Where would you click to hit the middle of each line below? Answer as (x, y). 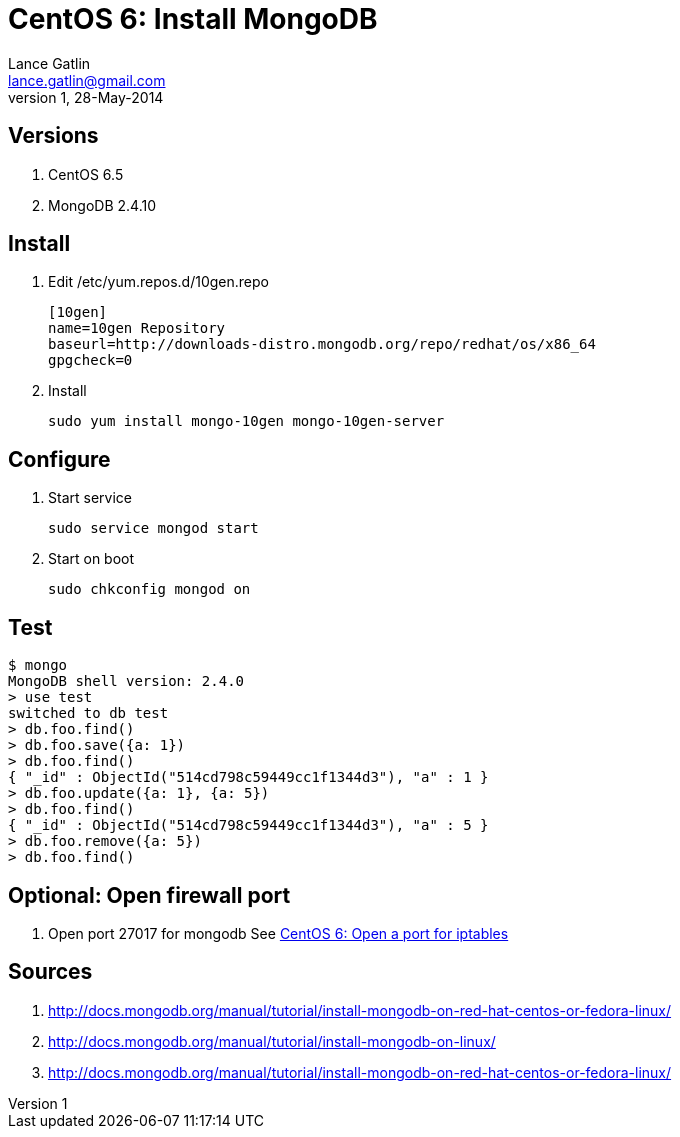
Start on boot (91, 559)
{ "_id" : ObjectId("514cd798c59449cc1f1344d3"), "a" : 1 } (248, 777)
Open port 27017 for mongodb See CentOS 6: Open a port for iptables (278, 933)
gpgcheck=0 (90, 360)
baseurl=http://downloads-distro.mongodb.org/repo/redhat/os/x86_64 (322, 344)
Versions (53, 136)
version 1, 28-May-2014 (86, 97)
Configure (59, 459)
